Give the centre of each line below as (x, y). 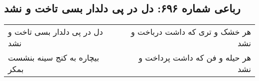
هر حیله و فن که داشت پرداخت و (195, 58)
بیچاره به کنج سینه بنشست (54, 58)
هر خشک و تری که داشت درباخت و (191, 32)
